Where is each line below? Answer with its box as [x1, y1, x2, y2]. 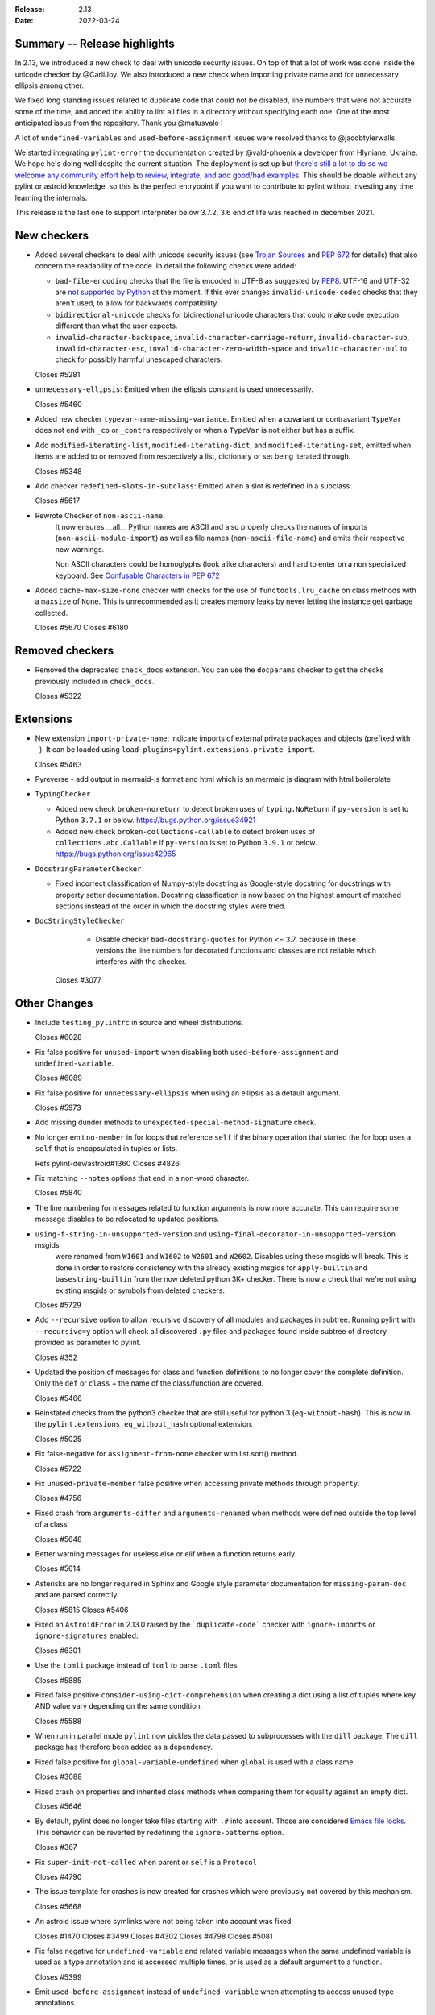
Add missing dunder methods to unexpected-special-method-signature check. [35, 1117, 317, 1128]
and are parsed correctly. [35, 1590, 119, 1600]
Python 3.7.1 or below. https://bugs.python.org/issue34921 [55, 815, 256, 825]
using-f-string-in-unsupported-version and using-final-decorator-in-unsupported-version [35, 1229, 396, 1239]
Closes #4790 [35, 1872, 82, 1881]
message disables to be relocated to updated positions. [35, 1214, 219, 1224]
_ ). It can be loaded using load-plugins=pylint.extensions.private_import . [35, 745, 316, 754]
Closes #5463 [35, 759, 82, 769]
